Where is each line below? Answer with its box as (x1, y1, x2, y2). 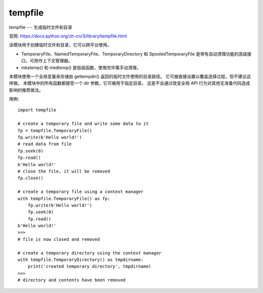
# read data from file (18, 141, 72, 147)
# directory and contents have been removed (18, 277, 126, 283)
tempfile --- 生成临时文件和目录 (9, 24, 73, 30)
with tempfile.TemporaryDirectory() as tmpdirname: (18, 257, 144, 262)
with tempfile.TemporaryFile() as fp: (18, 196, 111, 201)
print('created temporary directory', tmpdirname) (27, 264, 151, 269)
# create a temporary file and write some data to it (18, 121, 149, 126)
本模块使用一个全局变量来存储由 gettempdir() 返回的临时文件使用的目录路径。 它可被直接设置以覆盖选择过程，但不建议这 (9, 73, 251, 79)
